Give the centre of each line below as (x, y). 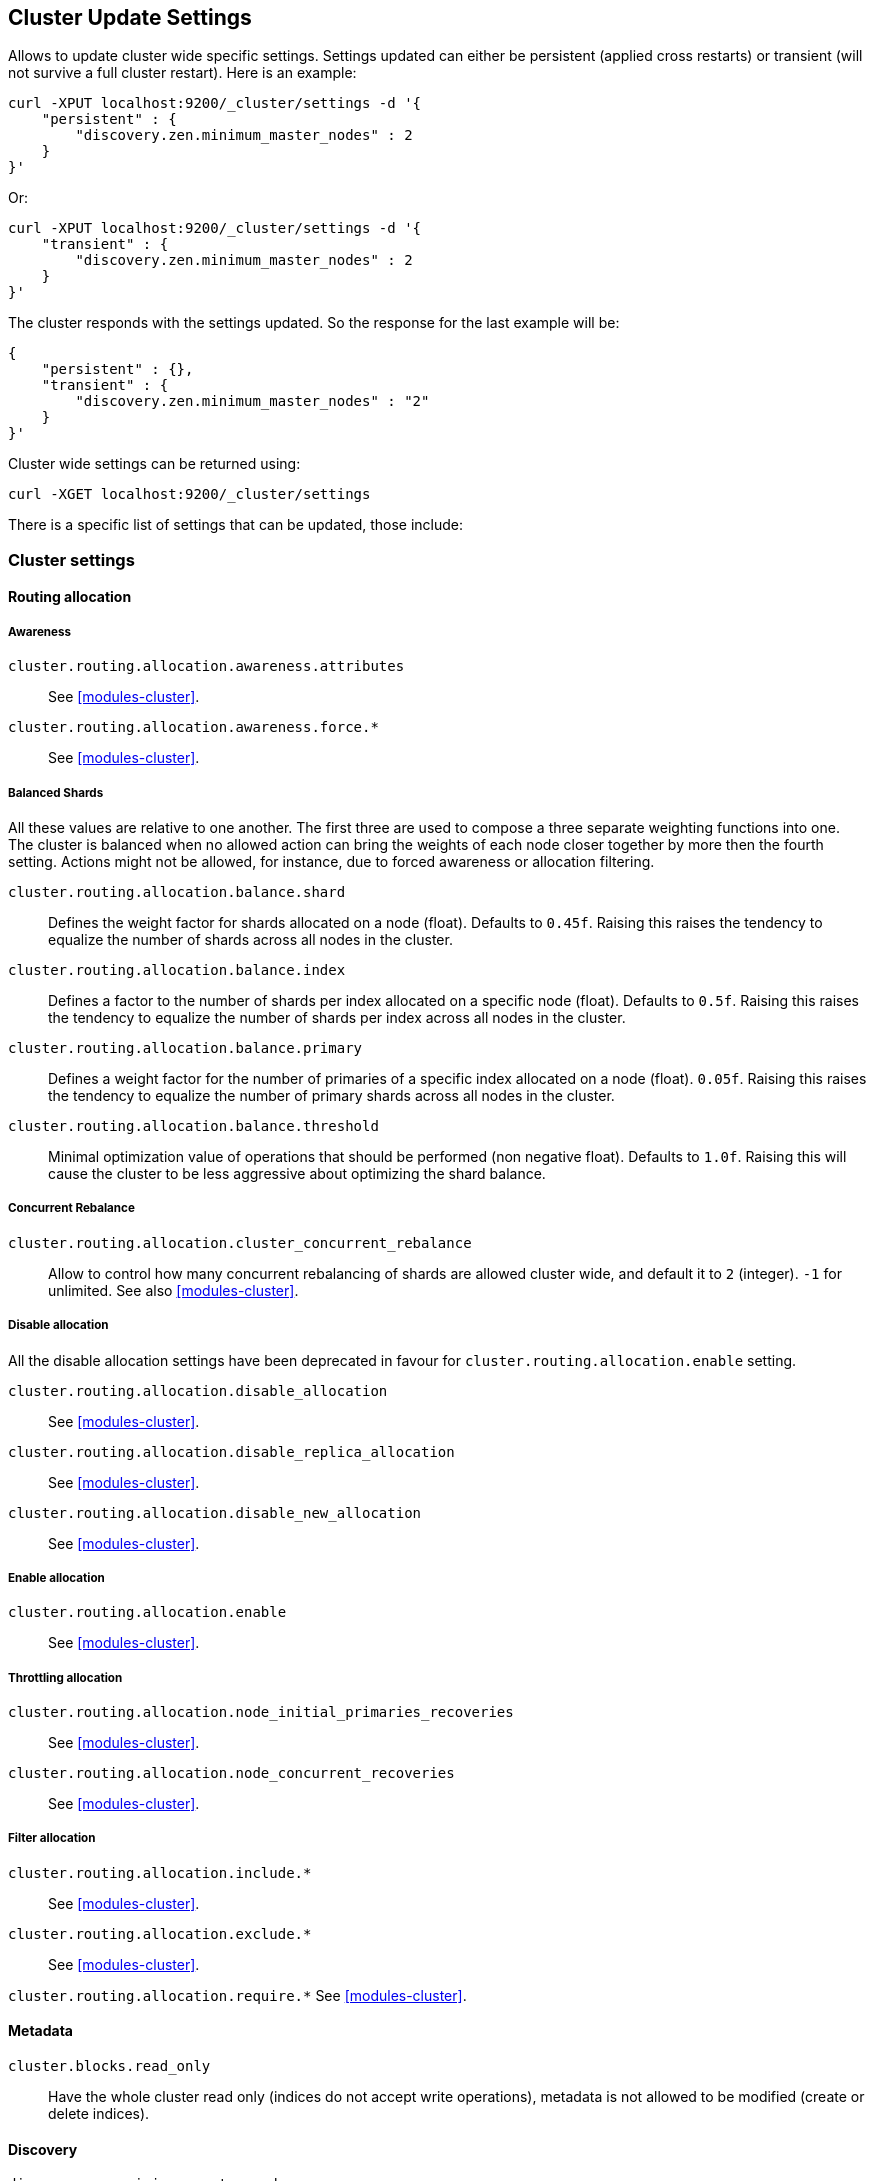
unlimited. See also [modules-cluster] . (173, 1290)
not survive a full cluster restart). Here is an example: (182, 73)
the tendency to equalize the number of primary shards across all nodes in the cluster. (331, 1095)
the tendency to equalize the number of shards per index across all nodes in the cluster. (337, 1017)
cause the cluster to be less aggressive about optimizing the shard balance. (297, 1173)
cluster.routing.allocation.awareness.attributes (206, 666)
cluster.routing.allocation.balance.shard (177, 891)
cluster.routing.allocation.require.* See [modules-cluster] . (237, 1995)
